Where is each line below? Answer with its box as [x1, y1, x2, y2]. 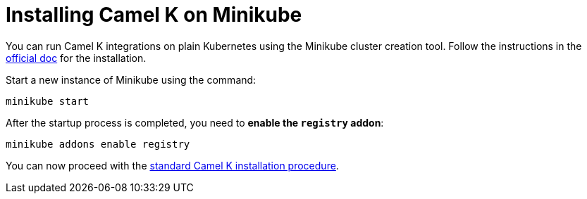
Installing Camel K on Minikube [6, 3, 302, 27]
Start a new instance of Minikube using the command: [6, 73, 257, 86]
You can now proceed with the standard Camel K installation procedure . [6, 159, 339, 172]
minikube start [6, 95, 89, 107]
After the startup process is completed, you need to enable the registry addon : [6, 116, 384, 129]
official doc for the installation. [6, 51, 147, 64]
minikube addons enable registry [6, 138, 190, 150]
